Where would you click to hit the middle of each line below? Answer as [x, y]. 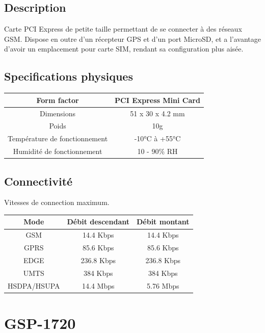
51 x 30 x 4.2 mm [157, 113]
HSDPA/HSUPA [34, 285]
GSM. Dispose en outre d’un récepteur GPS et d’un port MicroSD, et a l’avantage [132, 39]
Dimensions [58, 113]
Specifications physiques [69, 76]
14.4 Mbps [98, 285]
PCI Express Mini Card [157, 100]
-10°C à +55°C [157, 138]
